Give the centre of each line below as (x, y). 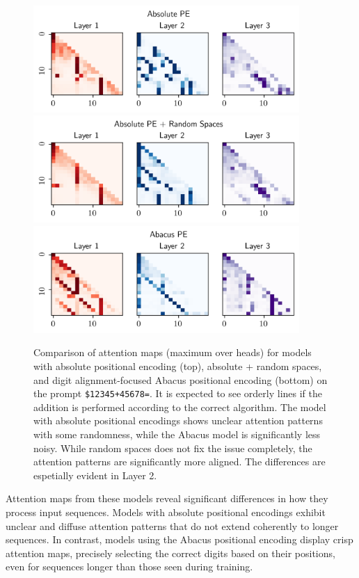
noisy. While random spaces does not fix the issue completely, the (173, 448)
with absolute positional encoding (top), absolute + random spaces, (178, 366)
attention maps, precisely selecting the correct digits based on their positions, (170, 553)
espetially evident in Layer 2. (95, 475)
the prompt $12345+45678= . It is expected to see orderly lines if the (178, 393)
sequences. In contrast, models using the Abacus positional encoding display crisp (179, 539)
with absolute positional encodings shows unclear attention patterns (178, 420)
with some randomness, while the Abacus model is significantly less (177, 434)
